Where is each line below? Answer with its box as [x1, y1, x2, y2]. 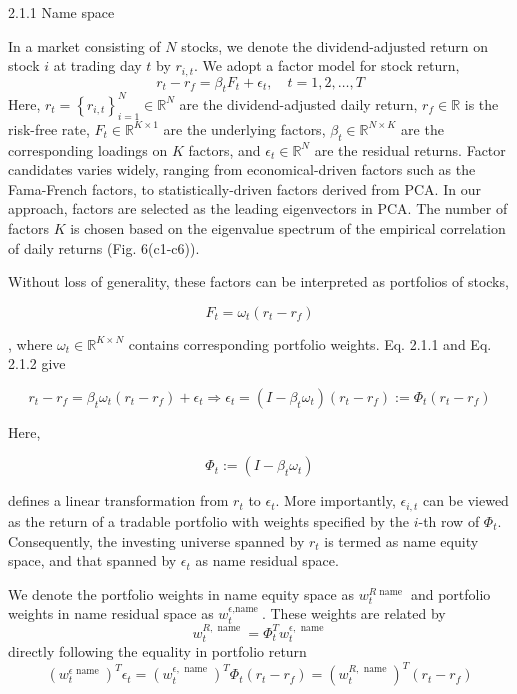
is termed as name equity [324, 530, 479, 551]
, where [8, 333, 53, 354]
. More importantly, [275, 490, 396, 511]
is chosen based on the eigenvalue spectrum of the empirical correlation [70, 217, 506, 238]
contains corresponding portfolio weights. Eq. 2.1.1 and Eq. [128, 333, 492, 354]
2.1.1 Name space [8, 2, 115, 22]
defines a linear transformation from [8, 490, 229, 511]
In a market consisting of [8, 35, 161, 56]
